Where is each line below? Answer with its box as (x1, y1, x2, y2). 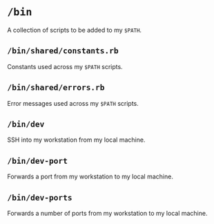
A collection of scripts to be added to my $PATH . (7, 26, 142, 34)
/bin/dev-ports (7, 192, 72, 203)
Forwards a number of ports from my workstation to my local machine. (7, 209, 208, 217)
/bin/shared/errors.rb (7, 82, 105, 93)
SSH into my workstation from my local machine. (7, 136, 146, 144)
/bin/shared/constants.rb (7, 46, 119, 56)
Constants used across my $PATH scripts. (7, 62, 123, 71)
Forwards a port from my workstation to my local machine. (7, 172, 174, 181)
